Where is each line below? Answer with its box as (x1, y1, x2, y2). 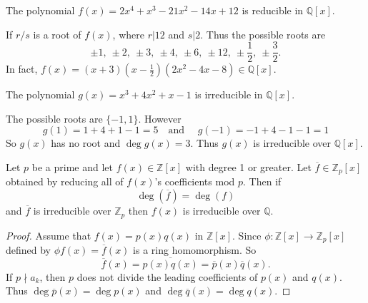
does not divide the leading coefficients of (76, 269, 258, 284)
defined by (6, 242, 51, 257)
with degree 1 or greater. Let (185, 160, 312, 175)
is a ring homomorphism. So (133, 242, 257, 257)
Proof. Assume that (6, 227, 91, 242)
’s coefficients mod (154, 174, 235, 189)
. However (138, 111, 181, 125)
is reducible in (242, 3, 304, 17)
